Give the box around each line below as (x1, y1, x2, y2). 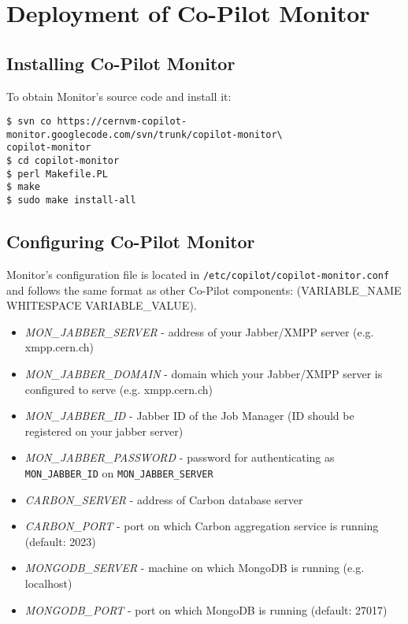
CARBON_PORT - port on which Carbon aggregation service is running (24, 518, 379, 534)
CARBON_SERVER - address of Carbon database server (24, 491, 303, 507)
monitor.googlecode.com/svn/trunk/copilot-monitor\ (6, 128, 283, 140)
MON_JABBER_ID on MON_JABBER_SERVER (24, 464, 213, 481)
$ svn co (6, 116, 52, 128)
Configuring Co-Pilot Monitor (6, 229, 255, 254)
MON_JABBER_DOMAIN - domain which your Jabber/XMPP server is (24, 366, 383, 381)
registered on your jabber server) (24, 422, 184, 439)
